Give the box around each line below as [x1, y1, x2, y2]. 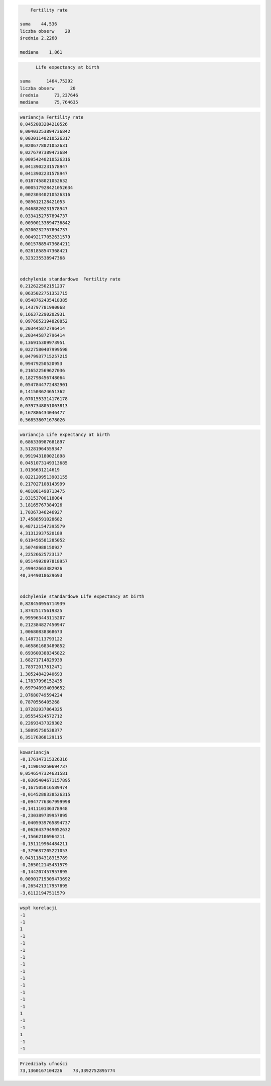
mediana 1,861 [20, 49, 63, 55]
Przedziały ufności [20, 1061, 68, 1066]
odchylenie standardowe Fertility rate [20, 277, 120, 282]
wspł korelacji [20, 905, 57, 911]
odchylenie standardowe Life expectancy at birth [20, 594, 145, 599]
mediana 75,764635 [20, 100, 79, 105]
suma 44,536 [20, 21, 57, 27]
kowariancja [20, 749, 50, 755]
